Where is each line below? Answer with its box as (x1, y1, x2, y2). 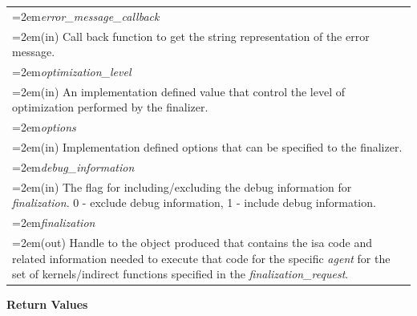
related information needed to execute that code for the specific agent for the (12, 249, 391, 266)
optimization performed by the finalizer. (12, 99, 208, 115)
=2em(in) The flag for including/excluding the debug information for (12, 178, 352, 195)
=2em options (12, 119, 76, 136)
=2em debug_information (12, 159, 135, 175)
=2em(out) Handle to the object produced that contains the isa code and (12, 234, 372, 251)
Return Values (6, 296, 88, 313)
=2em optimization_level (12, 63, 132, 80)
